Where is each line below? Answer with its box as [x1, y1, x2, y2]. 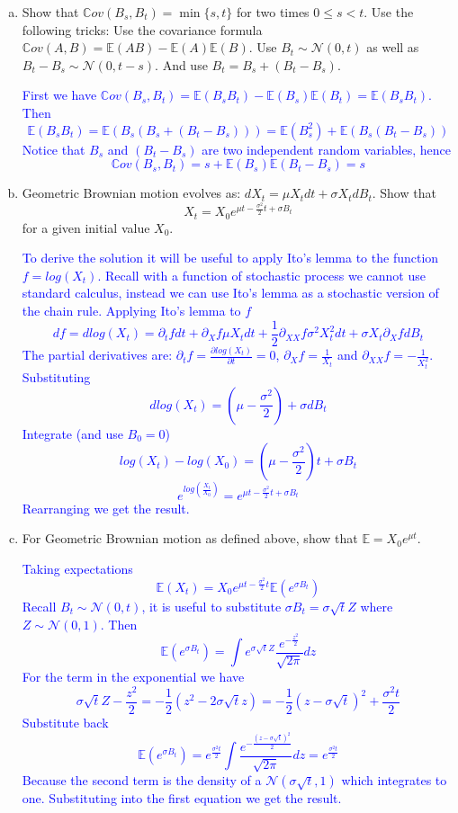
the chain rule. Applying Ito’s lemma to [22, 301, 241, 320]
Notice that [22, 139, 85, 158]
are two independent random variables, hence [202, 139, 451, 158]
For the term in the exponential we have [22, 667, 245, 686]
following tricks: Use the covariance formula [22, 20, 263, 39]
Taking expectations [22, 558, 133, 577]
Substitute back [22, 712, 109, 731]
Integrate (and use [22, 424, 123, 442]
